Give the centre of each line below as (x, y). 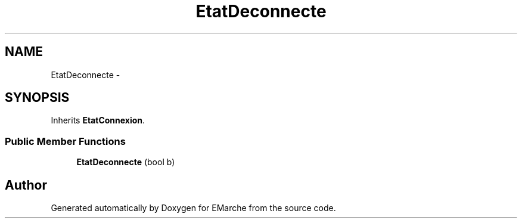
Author (26, 185)
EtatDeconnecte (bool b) (126, 162)
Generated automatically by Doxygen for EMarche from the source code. (193, 208)
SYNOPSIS (37, 98)
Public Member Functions (65, 141)
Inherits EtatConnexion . (98, 120)
